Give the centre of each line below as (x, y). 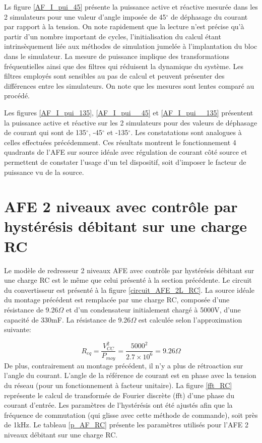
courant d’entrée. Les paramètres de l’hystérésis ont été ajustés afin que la (118, 405)
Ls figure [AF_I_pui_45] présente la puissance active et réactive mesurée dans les (131, 7)
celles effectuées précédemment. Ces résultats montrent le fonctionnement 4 (120, 142)
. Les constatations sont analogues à (186, 132)
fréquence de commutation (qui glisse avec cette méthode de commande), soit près (131, 415)
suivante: (18, 329)
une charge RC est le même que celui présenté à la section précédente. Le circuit (128, 280)
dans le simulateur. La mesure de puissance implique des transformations (117, 56)
